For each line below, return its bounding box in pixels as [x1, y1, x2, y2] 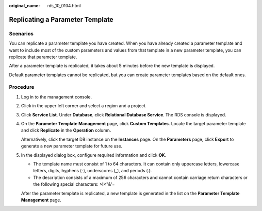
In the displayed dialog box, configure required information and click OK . [21, 152, 166, 158]
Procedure [9, 84, 34, 91]
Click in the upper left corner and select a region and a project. [21, 103, 147, 109]
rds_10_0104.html [47, 3, 81, 8]
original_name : [9, 3, 40, 8]
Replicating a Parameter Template [9, 15, 114, 24]
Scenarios [9, 30, 34, 37]
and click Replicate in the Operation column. [21, 128, 111, 133]
